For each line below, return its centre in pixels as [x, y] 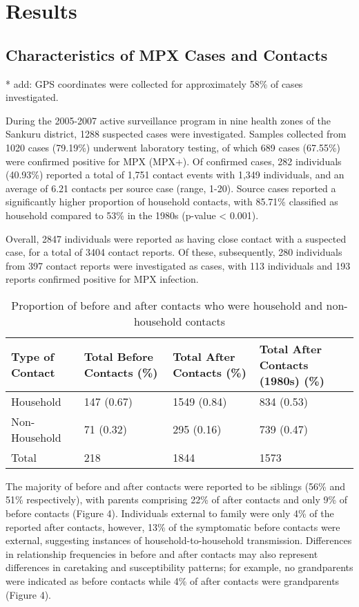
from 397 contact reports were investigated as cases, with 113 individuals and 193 [178, 265]
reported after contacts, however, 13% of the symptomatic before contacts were [173, 526]
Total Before [118, 357]
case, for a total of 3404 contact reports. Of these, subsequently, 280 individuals [174, 252]
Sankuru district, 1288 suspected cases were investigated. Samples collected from [176, 134]
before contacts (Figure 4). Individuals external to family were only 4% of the [170, 513]
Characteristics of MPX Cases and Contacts [167, 54]
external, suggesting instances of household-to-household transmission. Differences [179, 540]
